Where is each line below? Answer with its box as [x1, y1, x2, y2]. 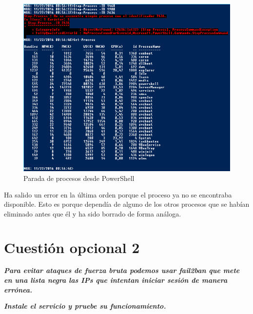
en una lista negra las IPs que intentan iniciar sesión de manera [4, 275, 228, 285]
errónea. [4, 284, 32, 294]
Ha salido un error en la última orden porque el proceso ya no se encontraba [4, 189, 232, 199]
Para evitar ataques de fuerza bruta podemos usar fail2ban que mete [4, 265, 240, 275]
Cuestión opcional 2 [4, 237, 140, 257]
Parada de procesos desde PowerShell [23, 173, 135, 183]
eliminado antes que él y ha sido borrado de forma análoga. [4, 208, 181, 218]
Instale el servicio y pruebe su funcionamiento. [4, 301, 166, 311]
